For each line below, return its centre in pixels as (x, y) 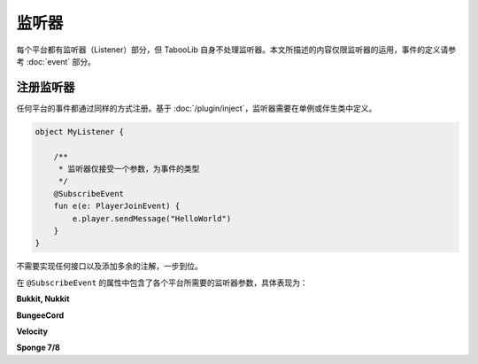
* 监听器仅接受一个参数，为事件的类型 (129, 169)
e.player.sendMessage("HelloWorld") (152, 218)
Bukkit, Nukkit (43, 299)
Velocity (32, 331)
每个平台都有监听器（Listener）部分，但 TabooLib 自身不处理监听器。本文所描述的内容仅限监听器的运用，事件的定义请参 (236, 50)
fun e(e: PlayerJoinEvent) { (117, 206)
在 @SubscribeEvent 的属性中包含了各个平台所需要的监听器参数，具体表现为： (162, 283)
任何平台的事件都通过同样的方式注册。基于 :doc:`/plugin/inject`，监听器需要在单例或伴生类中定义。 (197, 108)
